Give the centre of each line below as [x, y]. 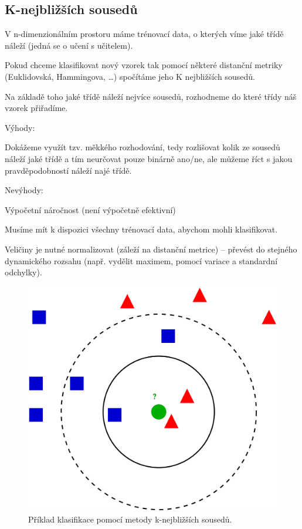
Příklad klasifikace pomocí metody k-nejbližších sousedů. [130, 519]
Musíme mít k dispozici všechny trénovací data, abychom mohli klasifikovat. [141, 229]
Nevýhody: [24, 190]
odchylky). [23, 272]
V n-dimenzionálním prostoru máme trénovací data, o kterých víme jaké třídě [144, 34]
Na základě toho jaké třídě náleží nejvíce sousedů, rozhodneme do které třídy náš [151, 96]
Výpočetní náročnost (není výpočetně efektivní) [90, 209]
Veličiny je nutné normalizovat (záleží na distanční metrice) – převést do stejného [151, 249]
